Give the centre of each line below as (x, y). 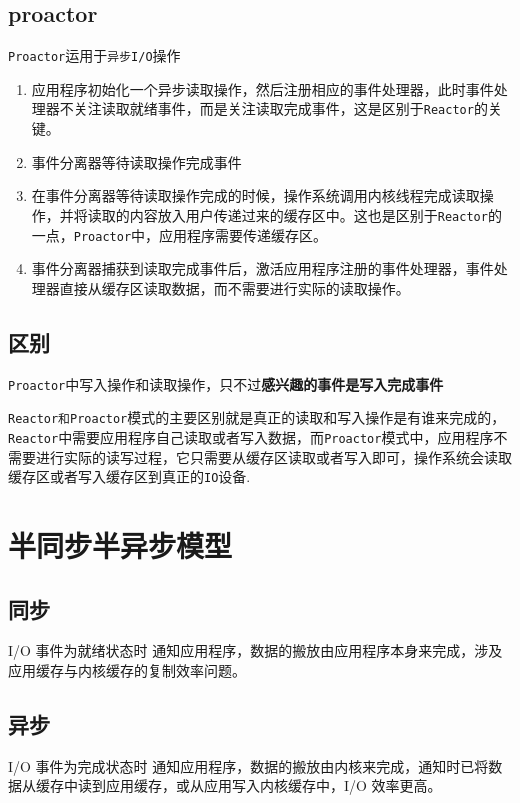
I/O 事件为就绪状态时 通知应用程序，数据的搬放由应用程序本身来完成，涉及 (255, 650)
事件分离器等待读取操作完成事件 (136, 161)
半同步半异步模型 (120, 545)
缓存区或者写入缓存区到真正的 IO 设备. (129, 476)
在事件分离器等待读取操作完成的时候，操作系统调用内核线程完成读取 (255, 195)
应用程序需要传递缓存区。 (243, 234)
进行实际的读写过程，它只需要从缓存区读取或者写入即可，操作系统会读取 (273, 456)
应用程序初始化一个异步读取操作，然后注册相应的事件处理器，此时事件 (262, 88)
